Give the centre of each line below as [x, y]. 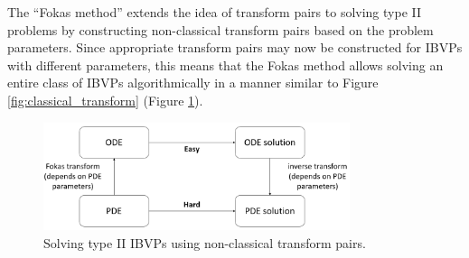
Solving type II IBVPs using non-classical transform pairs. [205, 243]
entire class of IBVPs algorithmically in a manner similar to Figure [193, 83]
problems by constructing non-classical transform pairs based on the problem [220, 29]
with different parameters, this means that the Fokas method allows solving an [225, 64]
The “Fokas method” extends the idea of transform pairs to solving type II [215, 12]
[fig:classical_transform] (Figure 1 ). [105, 100]
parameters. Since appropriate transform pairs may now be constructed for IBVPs [235, 47]
